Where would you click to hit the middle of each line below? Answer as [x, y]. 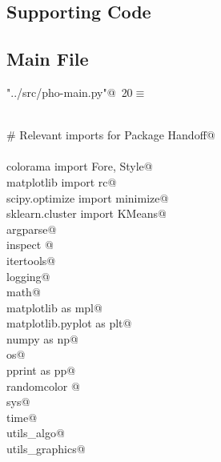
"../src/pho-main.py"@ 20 [70, 92]
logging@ [28, 276]
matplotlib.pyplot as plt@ [69, 323]
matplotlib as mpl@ [54, 307]
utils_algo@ [36, 433]
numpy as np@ [42, 338]
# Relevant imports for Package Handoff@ [111, 135]
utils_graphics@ [46, 449]
